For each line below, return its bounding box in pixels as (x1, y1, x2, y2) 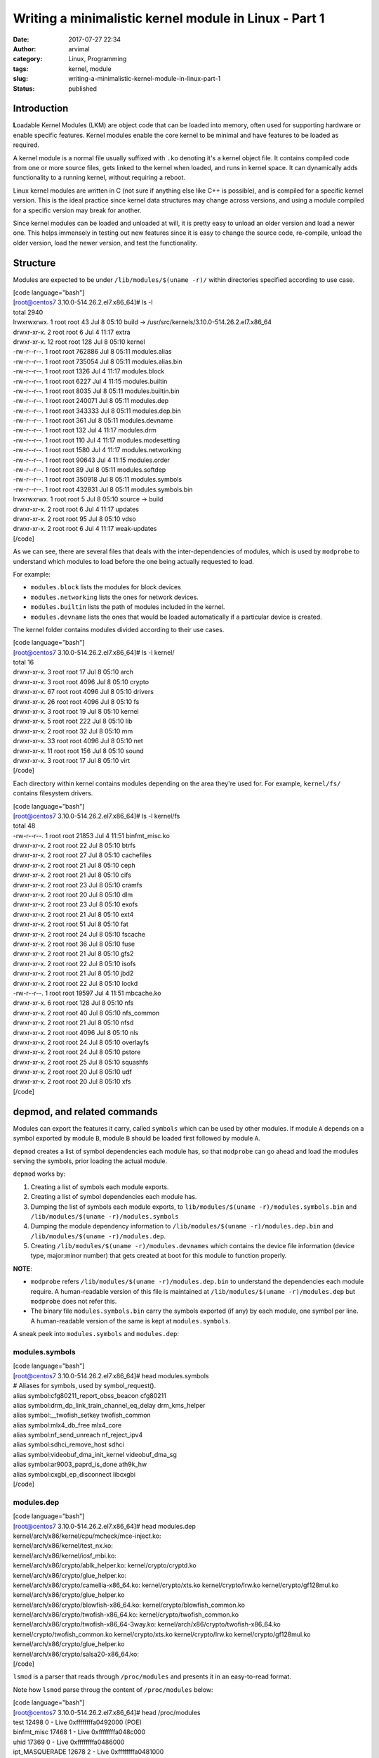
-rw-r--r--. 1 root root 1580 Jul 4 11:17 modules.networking (13, 446, 182, 454)
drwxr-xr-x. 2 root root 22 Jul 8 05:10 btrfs (13, 841, 136, 850)
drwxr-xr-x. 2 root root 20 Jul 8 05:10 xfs (13, 1077, 131, 1086)
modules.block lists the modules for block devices (30, 583, 182, 591)
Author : (13, 44, 36, 53)
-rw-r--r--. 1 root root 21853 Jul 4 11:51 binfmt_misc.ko (13, 831, 170, 840)
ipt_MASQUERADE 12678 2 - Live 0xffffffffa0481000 (13, 1747, 164, 1756)
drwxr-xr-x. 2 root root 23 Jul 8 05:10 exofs (13, 900, 138, 909)
